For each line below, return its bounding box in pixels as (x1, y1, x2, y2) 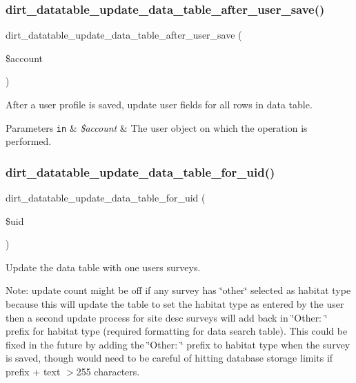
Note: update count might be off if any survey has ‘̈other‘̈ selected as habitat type (6, 283, 351, 297)
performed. (6, 134, 52, 148)
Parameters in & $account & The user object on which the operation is (6, 120, 308, 135)
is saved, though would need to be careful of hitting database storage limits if (6, 351, 333, 365)
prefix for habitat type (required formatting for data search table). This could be (6, 324, 348, 338)
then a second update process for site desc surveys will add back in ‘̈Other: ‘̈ (6, 310, 328, 324)
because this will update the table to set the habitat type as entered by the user (6, 297, 344, 311)
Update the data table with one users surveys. (6, 259, 201, 274)
